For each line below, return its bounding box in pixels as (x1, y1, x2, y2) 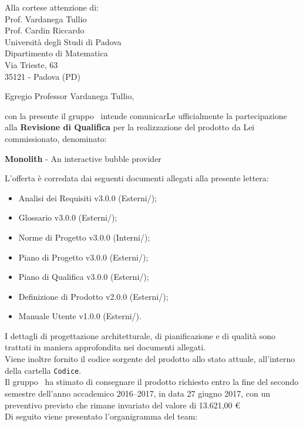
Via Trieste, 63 (5, 58, 58, 70)
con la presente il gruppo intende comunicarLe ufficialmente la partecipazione (5, 109, 287, 121)
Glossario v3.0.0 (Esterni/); (18, 211, 117, 224)
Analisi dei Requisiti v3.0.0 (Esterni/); (18, 191, 157, 204)
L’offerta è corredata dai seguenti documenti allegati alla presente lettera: (5, 172, 269, 184)
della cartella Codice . (5, 364, 82, 376)
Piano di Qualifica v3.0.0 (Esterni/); (18, 271, 149, 283)
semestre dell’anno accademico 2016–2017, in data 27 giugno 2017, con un (5, 387, 271, 399)
